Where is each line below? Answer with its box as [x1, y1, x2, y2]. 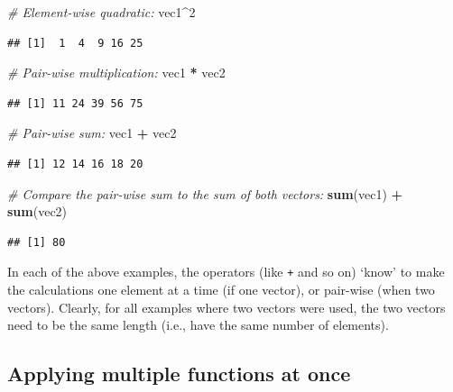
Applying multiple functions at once [7, 360, 351, 387]
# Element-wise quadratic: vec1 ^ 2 [7, 3, 196, 21]
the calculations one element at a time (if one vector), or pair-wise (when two [7, 280, 435, 298]
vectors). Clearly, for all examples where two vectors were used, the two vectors [7, 297, 446, 316]
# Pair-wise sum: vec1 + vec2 [7, 123, 177, 142]
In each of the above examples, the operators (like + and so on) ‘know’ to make [7, 262, 445, 281]
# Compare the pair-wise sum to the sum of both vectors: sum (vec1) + [7, 184, 403, 203]
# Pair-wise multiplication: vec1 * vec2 [7, 63, 226, 82]
